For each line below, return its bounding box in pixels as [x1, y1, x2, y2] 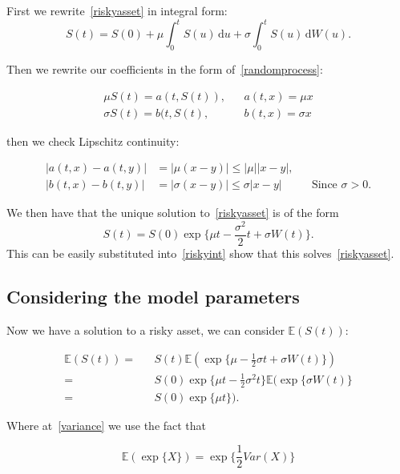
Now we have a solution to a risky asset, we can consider [6, 321, 285, 338]
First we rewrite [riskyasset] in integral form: [6, 2, 228, 18]
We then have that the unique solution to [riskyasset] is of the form [6, 204, 339, 221]
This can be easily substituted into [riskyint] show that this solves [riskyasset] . [6, 244, 394, 261]
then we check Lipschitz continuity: [6, 132, 180, 149]
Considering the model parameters [6, 283, 300, 308]
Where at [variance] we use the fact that [6, 416, 207, 433]
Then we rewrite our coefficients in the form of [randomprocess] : [6, 60, 323, 77]
